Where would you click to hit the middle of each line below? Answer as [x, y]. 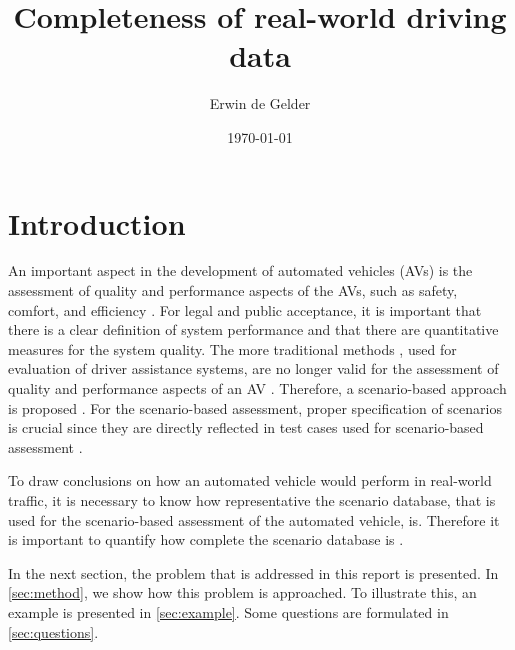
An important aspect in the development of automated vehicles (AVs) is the [240, 270]
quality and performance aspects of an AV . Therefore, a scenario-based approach [257, 388]
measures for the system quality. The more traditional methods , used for [232, 348]
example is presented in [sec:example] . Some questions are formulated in [228, 611]
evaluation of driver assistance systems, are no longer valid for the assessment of [253, 368]
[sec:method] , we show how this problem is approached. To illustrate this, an [242, 592]
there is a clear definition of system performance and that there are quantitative [253, 329]
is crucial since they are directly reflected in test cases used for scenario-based [246, 427]
